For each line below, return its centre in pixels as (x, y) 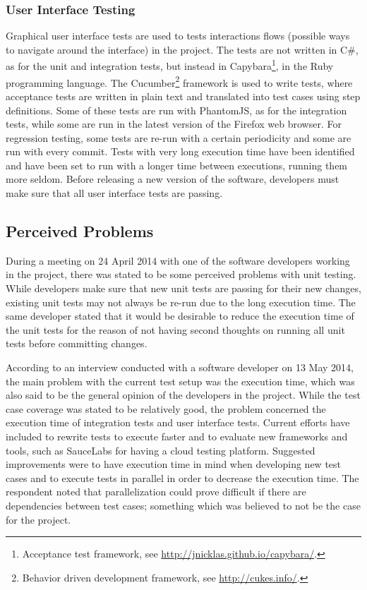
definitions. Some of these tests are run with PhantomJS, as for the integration (176, 110)
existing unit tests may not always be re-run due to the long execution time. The (181, 302)
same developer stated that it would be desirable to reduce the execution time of (180, 316)
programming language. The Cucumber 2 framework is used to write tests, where (179, 81)
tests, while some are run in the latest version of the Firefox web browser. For (174, 124)
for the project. (38, 519)
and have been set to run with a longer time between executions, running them (177, 165)
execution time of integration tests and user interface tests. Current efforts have (178, 422)
